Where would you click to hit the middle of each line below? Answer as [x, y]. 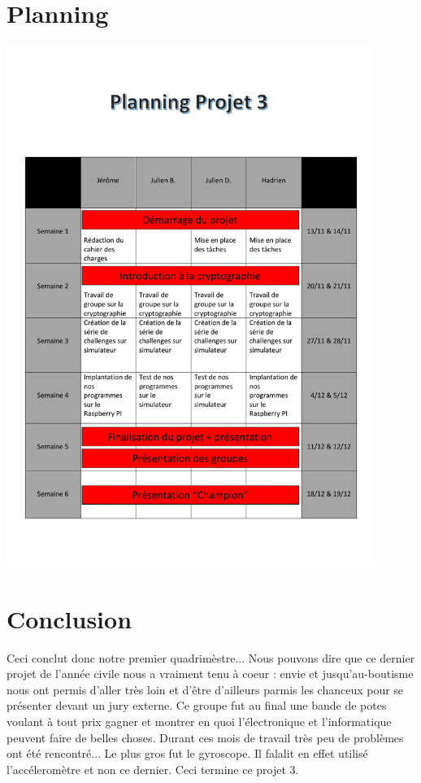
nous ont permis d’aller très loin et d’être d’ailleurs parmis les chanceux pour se [205, 689]
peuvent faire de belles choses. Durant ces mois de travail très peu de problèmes [205, 737]
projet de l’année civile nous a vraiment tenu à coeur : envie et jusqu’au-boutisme [210, 674]
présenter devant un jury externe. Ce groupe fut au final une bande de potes [197, 705]
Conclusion [69, 618]
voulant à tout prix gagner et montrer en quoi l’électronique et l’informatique [199, 721]
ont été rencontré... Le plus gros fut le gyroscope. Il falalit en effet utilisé [187, 753]
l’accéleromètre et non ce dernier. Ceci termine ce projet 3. [153, 769]
